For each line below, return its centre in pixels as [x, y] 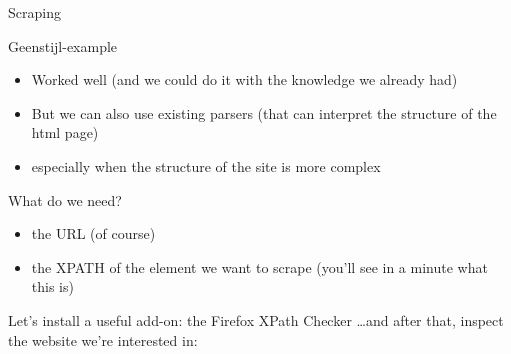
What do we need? [65, 199]
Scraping [34, 12]
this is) [52, 286]
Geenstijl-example [63, 45]
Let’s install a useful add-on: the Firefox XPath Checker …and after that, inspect [256, 319]
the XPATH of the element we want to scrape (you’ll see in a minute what [259, 266]
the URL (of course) [93, 233]
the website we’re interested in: [103, 339]
